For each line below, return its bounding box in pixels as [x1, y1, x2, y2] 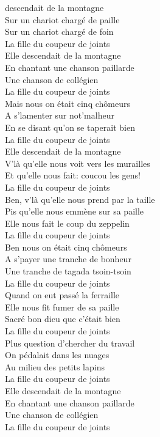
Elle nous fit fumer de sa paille [5, 300, 119, 313]
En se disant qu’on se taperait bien [5, 120, 135, 133]
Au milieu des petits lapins [5, 360, 105, 373]
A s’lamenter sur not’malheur [5, 109, 114, 122]
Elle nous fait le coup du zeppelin [5, 216, 130, 229]
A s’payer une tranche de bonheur [5, 252, 131, 265]
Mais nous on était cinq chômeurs [5, 97, 130, 109]
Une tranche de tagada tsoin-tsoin [5, 265, 131, 277]
